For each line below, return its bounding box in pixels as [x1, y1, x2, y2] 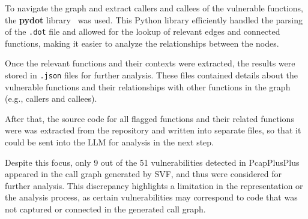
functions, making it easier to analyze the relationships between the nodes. [5, 36, 279, 49]
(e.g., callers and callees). [5, 92, 97, 105]
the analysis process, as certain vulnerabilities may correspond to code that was [5, 191, 298, 203]
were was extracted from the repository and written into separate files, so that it [5, 124, 301, 136]
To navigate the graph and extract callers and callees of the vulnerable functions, [5, 2, 304, 14]
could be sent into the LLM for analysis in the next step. [5, 136, 214, 148]
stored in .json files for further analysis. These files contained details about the [5, 69, 298, 81]
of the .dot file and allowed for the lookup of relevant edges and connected [5, 25, 280, 38]
